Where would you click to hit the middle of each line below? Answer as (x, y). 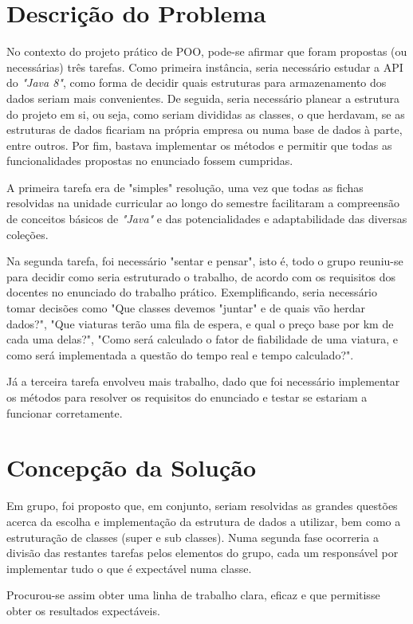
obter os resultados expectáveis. (83, 610)
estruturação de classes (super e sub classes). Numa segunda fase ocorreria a (193, 537)
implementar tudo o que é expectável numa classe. (129, 568)
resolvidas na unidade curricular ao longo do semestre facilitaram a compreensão (203, 203)
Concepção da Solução (132, 467)
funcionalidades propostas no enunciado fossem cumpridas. (150, 161)
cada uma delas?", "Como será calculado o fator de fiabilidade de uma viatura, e (203, 339)
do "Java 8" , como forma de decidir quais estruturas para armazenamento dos (197, 82)
